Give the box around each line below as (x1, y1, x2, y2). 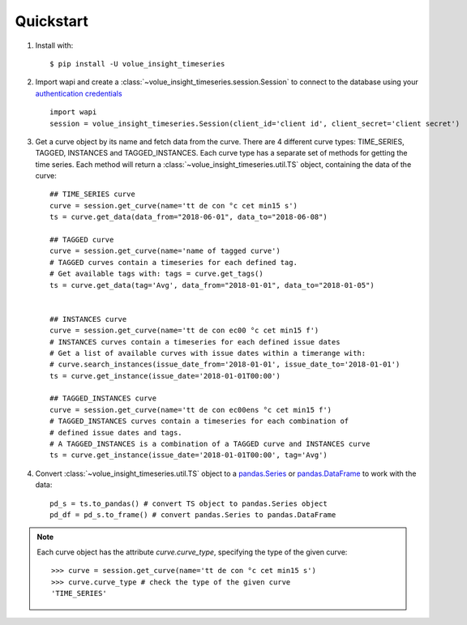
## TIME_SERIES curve (49, 190, 135, 199)
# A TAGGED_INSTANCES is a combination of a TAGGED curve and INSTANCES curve (49, 439, 371, 449)
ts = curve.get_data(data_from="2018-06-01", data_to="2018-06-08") (49, 212, 328, 222)
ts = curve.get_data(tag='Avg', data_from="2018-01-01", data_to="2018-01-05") (49, 280, 375, 289)
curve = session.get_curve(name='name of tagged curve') (49, 246, 281, 255)
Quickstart (15, 12, 89, 30)
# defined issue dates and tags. (49, 428, 182, 437)
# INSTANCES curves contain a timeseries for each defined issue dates (49, 337, 341, 346)
